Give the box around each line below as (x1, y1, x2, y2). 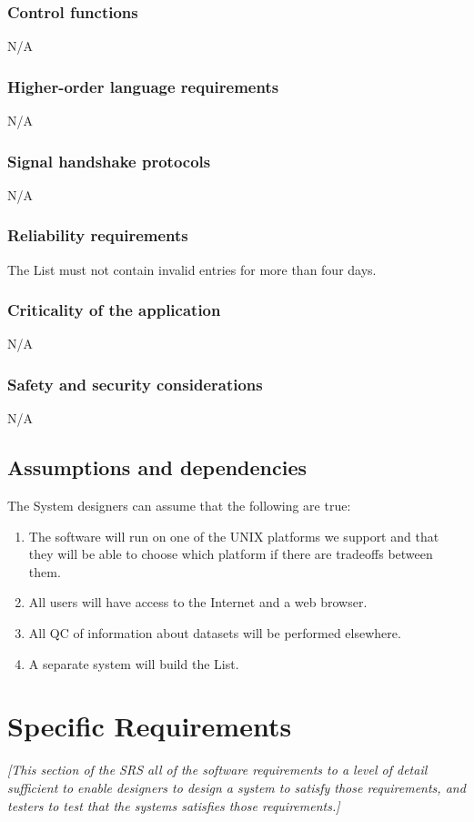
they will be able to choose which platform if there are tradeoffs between (28, 544, 433, 563)
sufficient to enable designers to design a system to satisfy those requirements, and (7, 777, 466, 797)
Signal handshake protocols (7, 149, 211, 172)
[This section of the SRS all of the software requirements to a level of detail (7, 760, 428, 779)
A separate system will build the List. (28, 654, 239, 673)
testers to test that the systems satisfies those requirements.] (7, 796, 340, 815)
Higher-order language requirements (7, 75, 279, 97)
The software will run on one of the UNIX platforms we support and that (28, 526, 439, 545)
